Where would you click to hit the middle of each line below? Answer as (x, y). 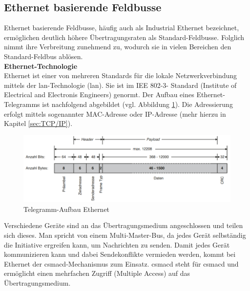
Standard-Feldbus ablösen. (43, 56)
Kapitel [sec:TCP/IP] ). (38, 123)
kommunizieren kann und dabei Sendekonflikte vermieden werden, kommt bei (120, 254)
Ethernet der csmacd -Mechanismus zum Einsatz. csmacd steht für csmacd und (121, 263)
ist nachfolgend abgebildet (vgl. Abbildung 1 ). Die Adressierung (137, 104)
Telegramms (22, 104)
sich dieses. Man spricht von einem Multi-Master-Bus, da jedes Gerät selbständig (125, 235)
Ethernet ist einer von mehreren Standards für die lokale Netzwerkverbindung (121, 75)
